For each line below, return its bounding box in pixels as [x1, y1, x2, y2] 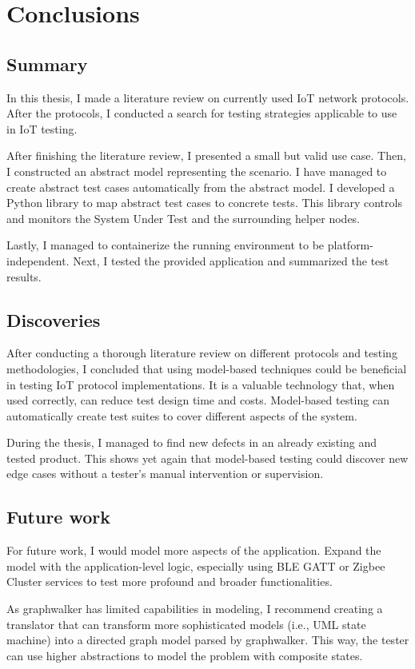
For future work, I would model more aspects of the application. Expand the [6, 542, 381, 559]
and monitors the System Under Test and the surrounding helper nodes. [6, 209, 361, 226]
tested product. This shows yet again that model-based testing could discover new [6, 449, 409, 466]
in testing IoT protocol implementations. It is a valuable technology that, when [6, 376, 395, 392]
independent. [6, 252, 70, 269]
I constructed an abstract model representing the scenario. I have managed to [6, 162, 387, 179]
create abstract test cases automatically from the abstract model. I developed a [6, 178, 395, 195]
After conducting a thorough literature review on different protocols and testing [6, 344, 397, 361]
